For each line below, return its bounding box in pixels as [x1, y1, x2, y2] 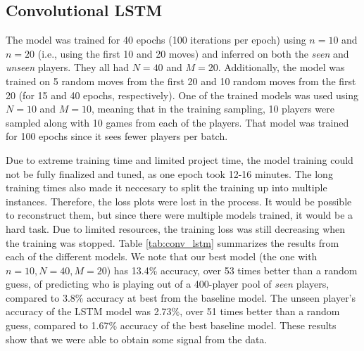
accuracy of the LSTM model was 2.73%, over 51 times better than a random [6, 304, 340, 319]
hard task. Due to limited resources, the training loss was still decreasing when [6, 221, 346, 236]
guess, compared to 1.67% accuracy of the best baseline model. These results [6, 318, 337, 333]
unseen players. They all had [6, 60, 130, 75]
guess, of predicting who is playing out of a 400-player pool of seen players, [6, 276, 330, 291]
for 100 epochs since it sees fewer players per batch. [6, 129, 228, 143]
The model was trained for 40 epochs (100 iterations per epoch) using [6, 32, 306, 47]
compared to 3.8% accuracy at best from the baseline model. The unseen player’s [6, 290, 356, 305]
